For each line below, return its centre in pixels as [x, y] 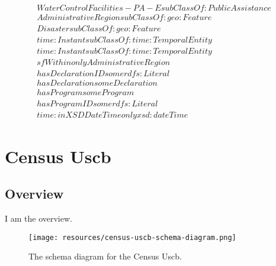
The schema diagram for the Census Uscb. [105, 256]
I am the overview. [38, 218]
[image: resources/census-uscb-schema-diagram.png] [132, 237]
